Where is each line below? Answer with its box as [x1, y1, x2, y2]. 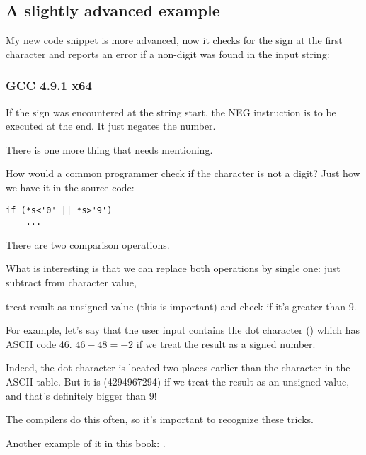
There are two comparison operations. [6, 237, 170, 252]
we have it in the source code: [6, 179, 135, 194]
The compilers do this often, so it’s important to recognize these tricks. [6, 412, 314, 427]
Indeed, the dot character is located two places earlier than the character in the [6, 360, 350, 375]
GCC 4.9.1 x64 [6, 77, 92, 94]
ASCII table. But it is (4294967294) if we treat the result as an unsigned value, [6, 374, 350, 389]
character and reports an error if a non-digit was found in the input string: [6, 46, 330, 61]
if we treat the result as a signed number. [136, 336, 316, 351]
